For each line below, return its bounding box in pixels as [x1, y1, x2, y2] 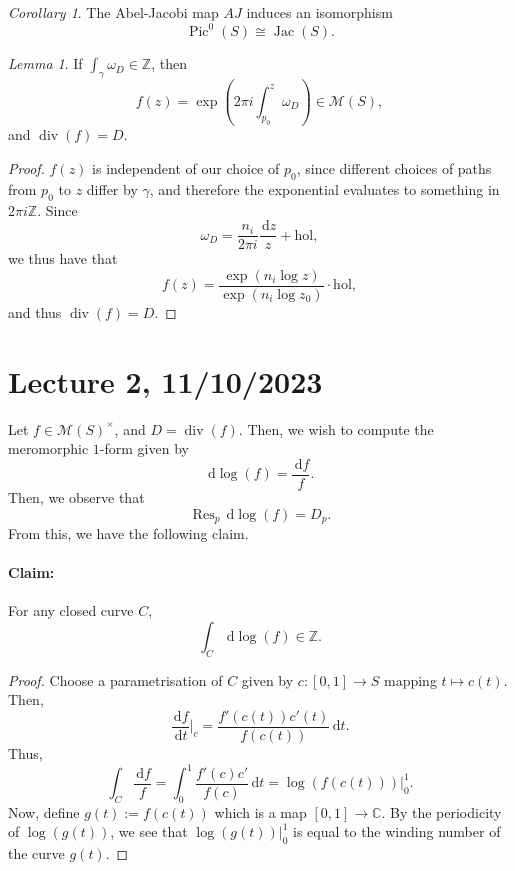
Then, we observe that [8, 486, 145, 507]
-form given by [99, 438, 189, 459]
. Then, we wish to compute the [238, 418, 434, 439]
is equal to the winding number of [293, 821, 501, 842]
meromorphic [8, 438, 89, 459]
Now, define [8, 801, 80, 822]
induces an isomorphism [246, 2, 393, 22]
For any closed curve [8, 600, 134, 621]
